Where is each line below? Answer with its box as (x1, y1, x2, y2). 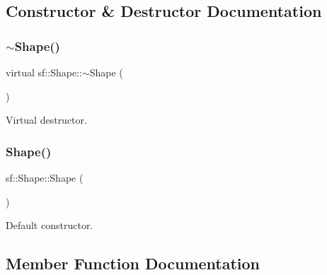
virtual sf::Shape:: (6, 65, 82, 79)
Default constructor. (6, 218, 93, 233)
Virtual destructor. (6, 112, 87, 127)
